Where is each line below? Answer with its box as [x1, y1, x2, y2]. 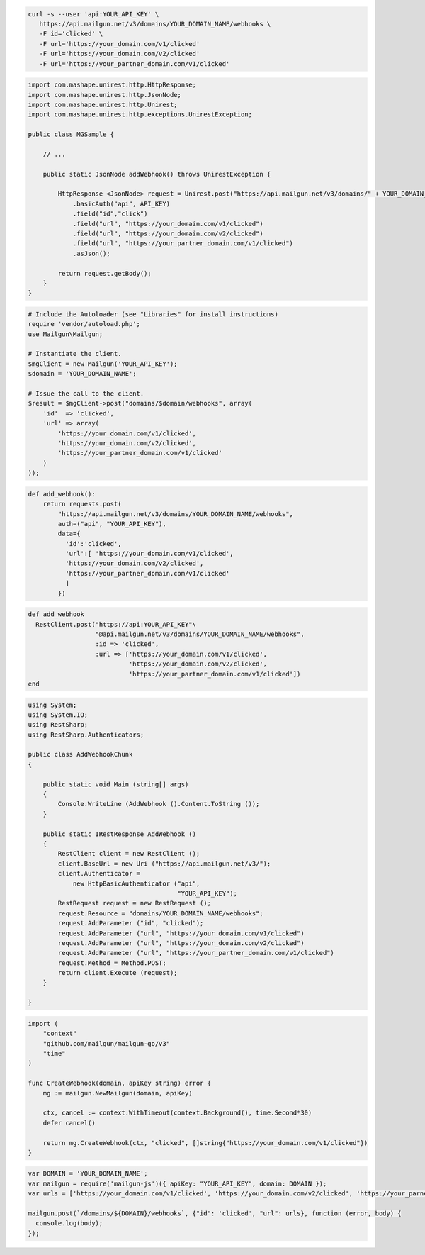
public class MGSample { [28, 130, 115, 138]
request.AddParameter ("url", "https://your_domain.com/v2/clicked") [57, 939, 305, 947]
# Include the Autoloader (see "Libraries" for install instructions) [28, 310, 279, 318]
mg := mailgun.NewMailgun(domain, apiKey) [42, 1089, 193, 1097]
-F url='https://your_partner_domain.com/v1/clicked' [39, 60, 230, 67]
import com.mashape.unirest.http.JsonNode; [28, 91, 182, 99]
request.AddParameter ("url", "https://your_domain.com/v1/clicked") [57, 929, 305, 937]
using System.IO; [28, 710, 89, 719]
